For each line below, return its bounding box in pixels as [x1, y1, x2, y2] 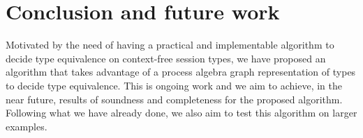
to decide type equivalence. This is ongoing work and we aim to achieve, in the [6, 78, 342, 92]
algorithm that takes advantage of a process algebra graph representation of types [6, 64, 356, 79]
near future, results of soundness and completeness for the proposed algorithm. [6, 92, 343, 106]
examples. [6, 119, 47, 133]
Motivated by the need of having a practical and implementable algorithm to [6, 37, 334, 52]
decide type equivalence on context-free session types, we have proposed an [6, 51, 326, 65]
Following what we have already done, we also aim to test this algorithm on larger [6, 105, 357, 120]
